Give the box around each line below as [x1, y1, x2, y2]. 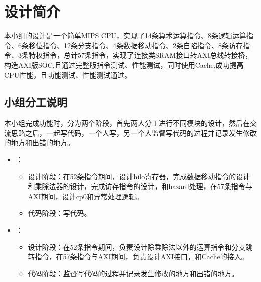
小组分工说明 [4, 94, 67, 110]
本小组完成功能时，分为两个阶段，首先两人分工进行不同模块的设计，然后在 [4, 118, 250, 128]
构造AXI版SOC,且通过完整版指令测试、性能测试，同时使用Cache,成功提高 [4, 59, 244, 70]
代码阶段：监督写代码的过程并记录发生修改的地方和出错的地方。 [28, 268, 239, 278]
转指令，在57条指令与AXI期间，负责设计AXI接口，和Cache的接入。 [28, 251, 248, 262]
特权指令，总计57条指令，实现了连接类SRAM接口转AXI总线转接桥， [28, 50, 252, 60]
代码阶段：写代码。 [28, 208, 91, 218]
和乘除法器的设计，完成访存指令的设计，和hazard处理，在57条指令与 [28, 181, 252, 192]
